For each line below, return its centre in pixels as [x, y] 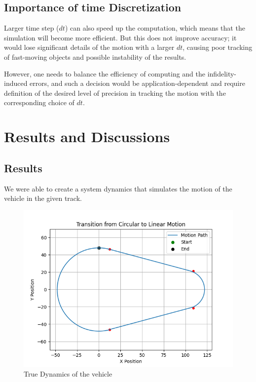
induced [16, 83]
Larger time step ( [32, 28]
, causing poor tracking [218, 47]
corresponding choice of [39, 102]
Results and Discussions [87, 136]
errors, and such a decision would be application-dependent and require [137, 83]
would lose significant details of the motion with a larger [89, 47]
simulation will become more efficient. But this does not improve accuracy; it [120, 37]
